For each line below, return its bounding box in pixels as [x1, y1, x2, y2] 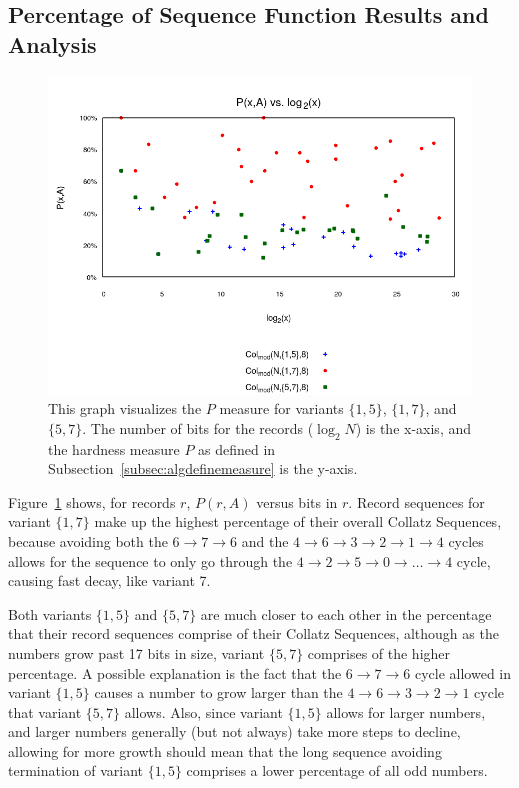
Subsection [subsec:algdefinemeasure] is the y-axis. [48, 458, 358, 479]
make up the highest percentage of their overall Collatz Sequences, [94, 511, 502, 532]
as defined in [198, 438, 276, 459]
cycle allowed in [414, 662, 511, 683]
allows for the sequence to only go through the [8, 550, 293, 571]
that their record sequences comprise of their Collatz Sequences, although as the [8, 623, 499, 644]
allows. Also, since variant [124, 701, 283, 722]
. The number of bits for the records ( [82, 417, 314, 438]
